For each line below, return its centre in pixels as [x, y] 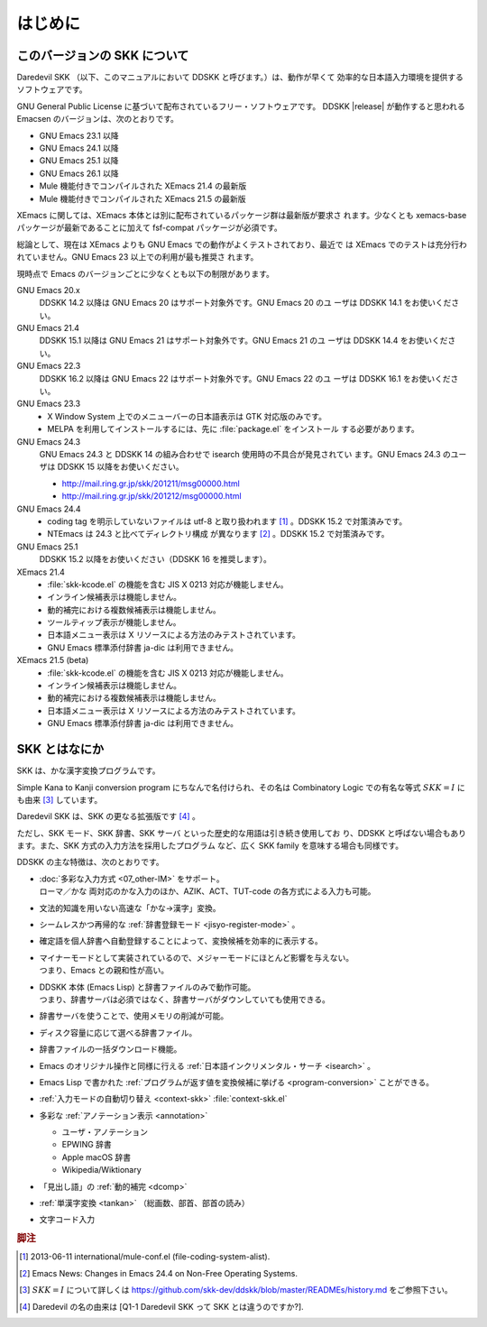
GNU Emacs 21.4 [48, 328]
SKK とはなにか [60, 749]
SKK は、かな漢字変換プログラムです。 [88, 770]
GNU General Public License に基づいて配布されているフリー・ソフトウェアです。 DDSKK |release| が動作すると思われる [241, 106]
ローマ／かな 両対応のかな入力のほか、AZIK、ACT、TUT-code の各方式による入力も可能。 [207, 891]
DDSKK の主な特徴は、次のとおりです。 [90, 862]
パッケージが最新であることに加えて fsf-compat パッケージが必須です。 [150, 228]
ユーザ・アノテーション [105, 1132]
